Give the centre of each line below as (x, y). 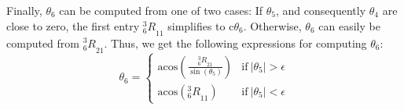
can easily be (349, 25)
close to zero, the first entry (73, 25)
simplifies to (196, 25)
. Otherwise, (272, 25)
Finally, (24, 10)
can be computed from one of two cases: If (161, 10)
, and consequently (321, 10)
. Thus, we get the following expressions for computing (235, 43)
